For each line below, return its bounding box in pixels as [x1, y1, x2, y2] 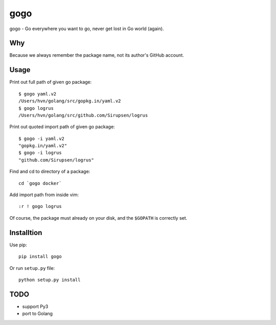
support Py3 [22, 303, 49, 309]
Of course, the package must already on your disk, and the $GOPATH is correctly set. [9, 215, 188, 221]
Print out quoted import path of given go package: [9, 124, 115, 130]
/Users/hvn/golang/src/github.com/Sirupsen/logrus [18, 112, 148, 118]
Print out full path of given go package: [9, 79, 92, 85]
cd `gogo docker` [18, 180, 62, 186]
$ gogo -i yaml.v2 [18, 135, 65, 142]
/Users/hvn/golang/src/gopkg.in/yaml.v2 [18, 98, 121, 104]
